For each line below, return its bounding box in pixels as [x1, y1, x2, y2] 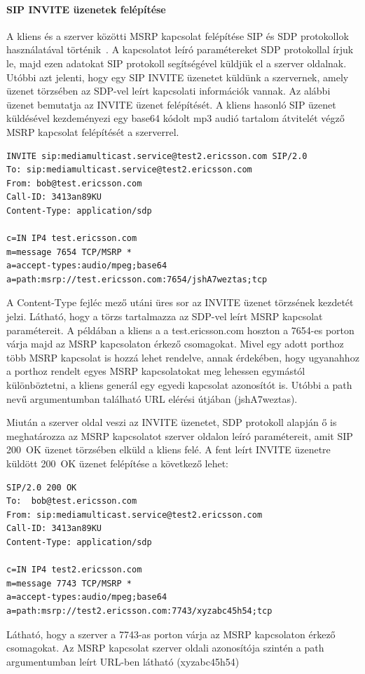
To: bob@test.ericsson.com [6, 496, 137, 507]
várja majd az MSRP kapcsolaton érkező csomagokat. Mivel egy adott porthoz [6, 336, 344, 351]
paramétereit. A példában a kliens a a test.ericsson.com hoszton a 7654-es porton [6, 322, 354, 337]
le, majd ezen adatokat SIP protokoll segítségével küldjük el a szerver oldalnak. [6, 55, 347, 70]
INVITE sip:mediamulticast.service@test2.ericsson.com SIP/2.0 [6, 151, 308, 161]
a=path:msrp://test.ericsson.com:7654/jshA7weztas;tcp [6, 274, 268, 284]
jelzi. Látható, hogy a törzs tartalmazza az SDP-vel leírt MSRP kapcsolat [6, 309, 323, 324]
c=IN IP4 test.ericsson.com [6, 233, 137, 244]
